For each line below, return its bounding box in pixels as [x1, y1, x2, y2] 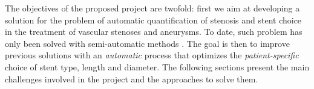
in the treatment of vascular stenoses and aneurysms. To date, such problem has [5, 25, 303, 38]
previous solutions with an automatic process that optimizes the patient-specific [5, 49, 299, 61]
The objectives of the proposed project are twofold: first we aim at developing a [5, 2, 300, 14]
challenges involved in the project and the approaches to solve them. [5, 72, 258, 85]
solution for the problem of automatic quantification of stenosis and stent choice [5, 13, 302, 26]
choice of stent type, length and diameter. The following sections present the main [5, 60, 310, 73]
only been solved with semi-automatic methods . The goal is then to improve [5, 37, 290, 49]
